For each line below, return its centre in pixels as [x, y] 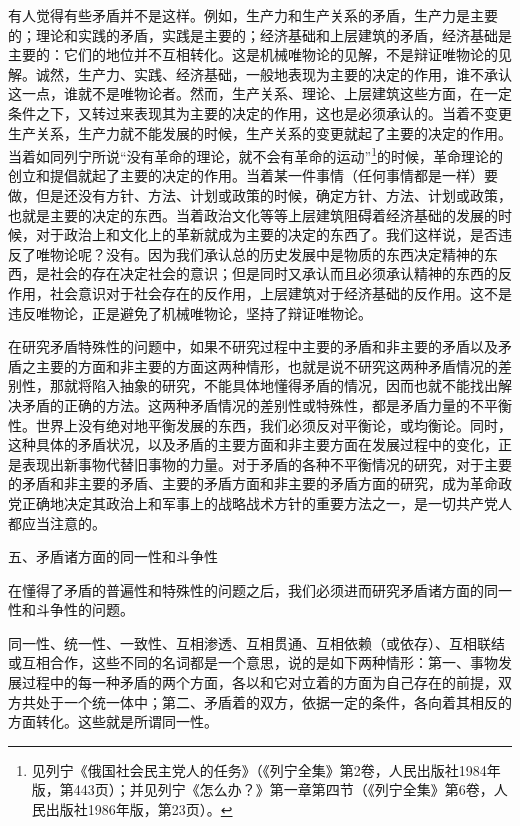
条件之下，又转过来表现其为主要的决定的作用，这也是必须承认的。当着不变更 [260, 112]
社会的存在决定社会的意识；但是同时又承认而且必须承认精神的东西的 [273, 273]
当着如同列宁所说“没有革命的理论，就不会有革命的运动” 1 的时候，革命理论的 [256, 154]
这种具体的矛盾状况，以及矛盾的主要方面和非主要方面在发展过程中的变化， [253, 444]
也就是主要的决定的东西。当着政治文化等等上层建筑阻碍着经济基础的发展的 [253, 214]
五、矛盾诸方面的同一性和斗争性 [113, 556]
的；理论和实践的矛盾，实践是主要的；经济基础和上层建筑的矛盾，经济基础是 [260, 34]
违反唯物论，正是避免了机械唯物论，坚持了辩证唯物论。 [190, 312]
